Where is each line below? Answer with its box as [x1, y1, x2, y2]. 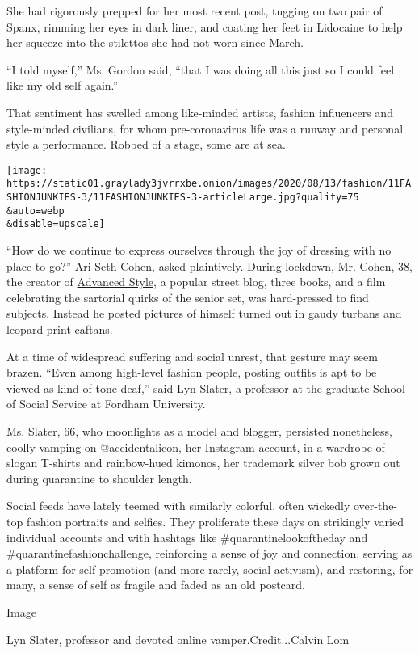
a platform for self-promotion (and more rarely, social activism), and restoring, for [6, 560, 413, 577]
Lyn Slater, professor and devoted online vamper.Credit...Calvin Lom [6, 630, 350, 647]
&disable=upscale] [6, 218, 105, 230]
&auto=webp [6, 204, 65, 217]
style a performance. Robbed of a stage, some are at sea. [6, 136, 286, 153]
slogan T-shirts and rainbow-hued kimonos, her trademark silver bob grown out [6, 454, 400, 471]
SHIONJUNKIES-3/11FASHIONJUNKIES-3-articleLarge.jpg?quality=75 [6, 192, 359, 204]
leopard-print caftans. [6, 321, 113, 337]
